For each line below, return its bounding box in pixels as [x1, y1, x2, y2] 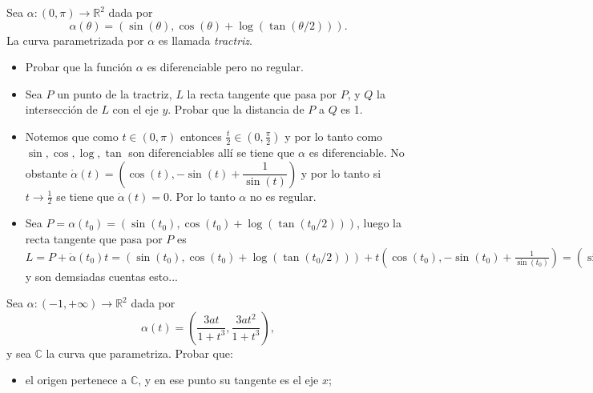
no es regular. [249, 187, 317, 204]
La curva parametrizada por [6, 31, 144, 48]
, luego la [357, 215, 401, 231]
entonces [180, 127, 222, 144]
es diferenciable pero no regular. [147, 58, 304, 75]
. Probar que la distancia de [167, 101, 305, 118]
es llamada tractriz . [158, 31, 252, 48]
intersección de [25, 101, 98, 118]
